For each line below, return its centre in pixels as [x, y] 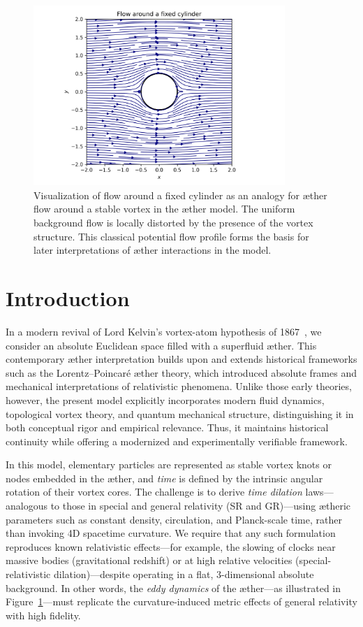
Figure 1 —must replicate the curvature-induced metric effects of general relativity [181, 601]
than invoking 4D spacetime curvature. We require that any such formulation [171, 533]
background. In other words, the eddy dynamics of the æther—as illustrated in [173, 588]
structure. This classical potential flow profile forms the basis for [171, 236]
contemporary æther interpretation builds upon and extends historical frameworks [181, 359]
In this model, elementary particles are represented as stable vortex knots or [169, 464]
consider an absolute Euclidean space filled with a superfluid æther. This [161, 345]
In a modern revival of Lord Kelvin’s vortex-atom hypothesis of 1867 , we [164, 331]
